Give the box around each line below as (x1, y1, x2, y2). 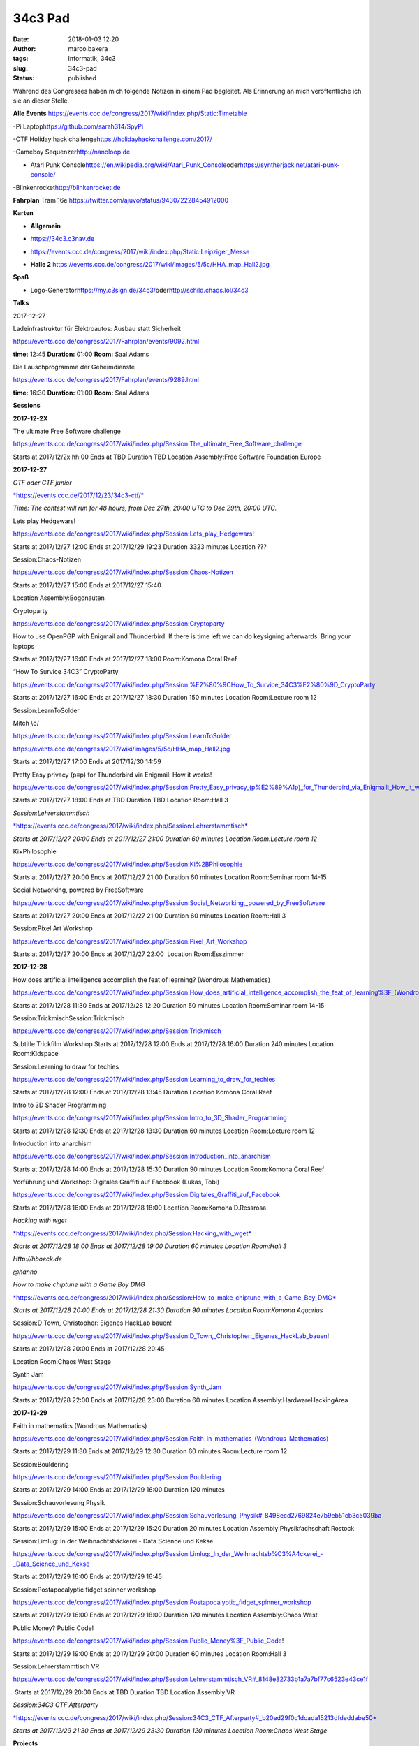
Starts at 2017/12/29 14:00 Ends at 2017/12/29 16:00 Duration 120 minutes (13, 1485, 225, 1494)
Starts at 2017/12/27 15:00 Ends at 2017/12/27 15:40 (13, 580, 162, 589)
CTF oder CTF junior (13, 478, 73, 487)
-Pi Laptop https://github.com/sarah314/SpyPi (13, 122, 144, 131)
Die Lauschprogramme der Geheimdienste (13, 363, 135, 372)
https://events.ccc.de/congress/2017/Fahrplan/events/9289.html (13, 376, 199, 384)
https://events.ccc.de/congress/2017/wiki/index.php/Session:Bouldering (13, 1473, 221, 1481)
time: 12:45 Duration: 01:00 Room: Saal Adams (13, 350, 149, 358)
